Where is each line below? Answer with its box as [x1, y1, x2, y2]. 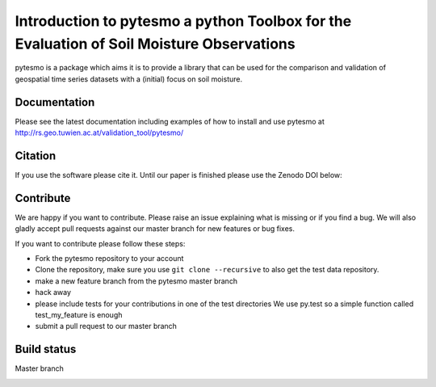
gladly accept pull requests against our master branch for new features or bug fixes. [15, 224, 295, 233]
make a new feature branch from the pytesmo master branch [35, 276, 238, 286]
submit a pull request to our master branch [35, 322, 178, 331]
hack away [35, 288, 72, 297]
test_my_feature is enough [35, 309, 123, 319]
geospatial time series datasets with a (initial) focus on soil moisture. [15, 74, 242, 84]
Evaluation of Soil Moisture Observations [15, 35, 296, 53]
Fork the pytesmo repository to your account [35, 254, 184, 263]
